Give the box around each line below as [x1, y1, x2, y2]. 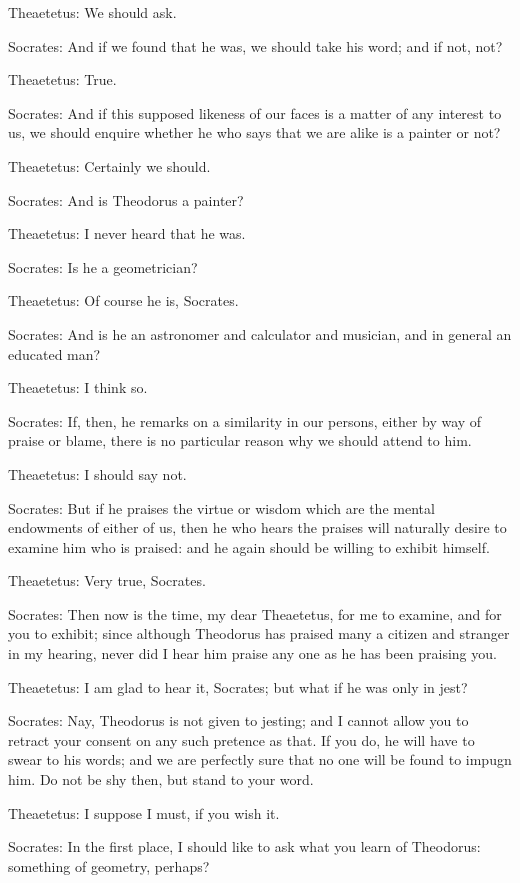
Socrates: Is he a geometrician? [8, 256, 198, 277]
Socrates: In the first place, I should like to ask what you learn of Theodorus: [8, 836, 481, 857]
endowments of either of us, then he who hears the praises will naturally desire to [8, 517, 507, 538]
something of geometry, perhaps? [8, 855, 210, 876]
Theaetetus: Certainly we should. [8, 155, 211, 176]
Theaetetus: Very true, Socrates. [8, 570, 206, 591]
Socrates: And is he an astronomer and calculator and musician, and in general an [8, 323, 512, 344]
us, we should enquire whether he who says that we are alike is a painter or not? [8, 122, 501, 143]
